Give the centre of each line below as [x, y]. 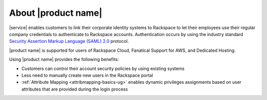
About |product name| [56, 13]
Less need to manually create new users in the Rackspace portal [87, 75]
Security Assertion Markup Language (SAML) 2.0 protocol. [69, 41]
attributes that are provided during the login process [75, 89]
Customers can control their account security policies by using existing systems [103, 68]
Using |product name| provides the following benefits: [64, 60]
